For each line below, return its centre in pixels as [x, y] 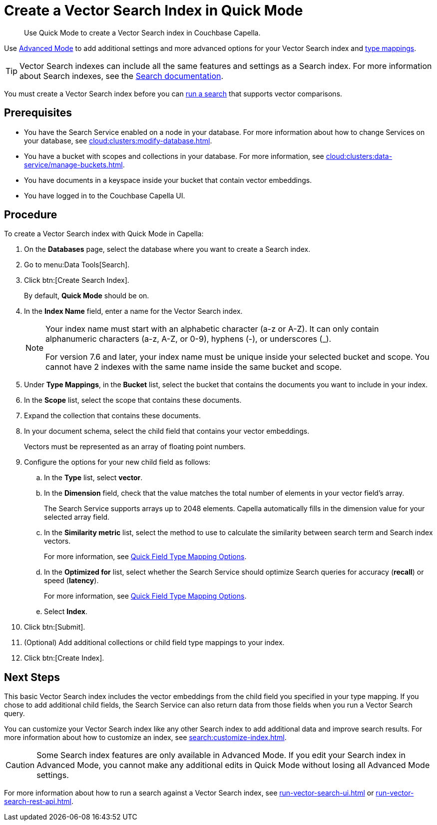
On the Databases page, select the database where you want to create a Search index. [167, 249]
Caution [20, 765]
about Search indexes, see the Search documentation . [122, 76]
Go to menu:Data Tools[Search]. [77, 265]
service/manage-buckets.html [73, 164]
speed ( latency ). [71, 581]
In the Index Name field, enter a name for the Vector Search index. [133, 311]
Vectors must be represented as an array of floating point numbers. [135, 447]
